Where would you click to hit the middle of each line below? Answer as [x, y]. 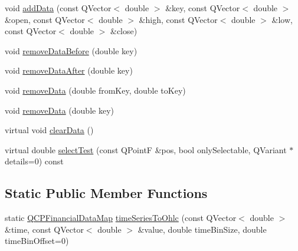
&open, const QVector [45, 19]
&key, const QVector [203, 8]
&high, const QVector [178, 19]
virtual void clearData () [49, 130]
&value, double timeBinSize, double [202, 229]
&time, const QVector [44, 229]
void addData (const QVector [58, 8]
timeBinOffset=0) [37, 241]
